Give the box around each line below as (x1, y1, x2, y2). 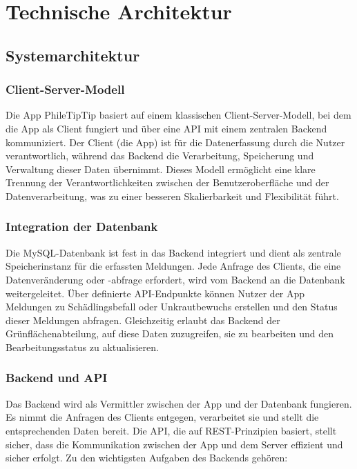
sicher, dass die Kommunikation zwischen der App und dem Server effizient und (6, 437, 343, 451)
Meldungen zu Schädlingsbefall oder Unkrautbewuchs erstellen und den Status (6, 299, 338, 314)
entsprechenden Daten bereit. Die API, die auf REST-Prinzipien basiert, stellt (6, 423, 337, 437)
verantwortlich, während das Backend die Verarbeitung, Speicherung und (6, 148, 314, 163)
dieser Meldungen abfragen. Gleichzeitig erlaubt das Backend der (6, 312, 280, 327)
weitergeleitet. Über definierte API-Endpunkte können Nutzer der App (6, 286, 305, 300)
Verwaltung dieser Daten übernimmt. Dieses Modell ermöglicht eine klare (6, 161, 316, 176)
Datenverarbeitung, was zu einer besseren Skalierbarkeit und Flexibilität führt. (6, 188, 339, 203)
